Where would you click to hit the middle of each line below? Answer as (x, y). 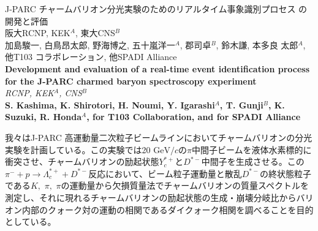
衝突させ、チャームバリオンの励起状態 (82, 161)
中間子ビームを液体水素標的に (252, 149)
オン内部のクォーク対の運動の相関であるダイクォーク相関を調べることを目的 (159, 209)
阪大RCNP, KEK (38, 33)
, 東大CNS (95, 33)
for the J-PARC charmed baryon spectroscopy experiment (131, 81)
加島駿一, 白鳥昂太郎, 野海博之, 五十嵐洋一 (90, 44)
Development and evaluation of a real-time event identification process (157, 68)
